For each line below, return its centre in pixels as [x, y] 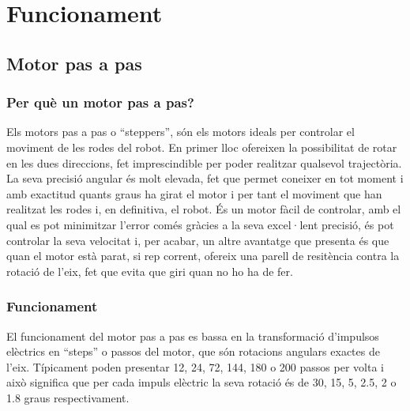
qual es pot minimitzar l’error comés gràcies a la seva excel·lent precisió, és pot [200, 224]
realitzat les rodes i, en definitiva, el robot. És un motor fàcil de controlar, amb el [204, 209]
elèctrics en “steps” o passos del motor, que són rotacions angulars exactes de [193, 351]
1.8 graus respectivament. [68, 397]
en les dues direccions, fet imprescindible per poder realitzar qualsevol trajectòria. [204, 162]
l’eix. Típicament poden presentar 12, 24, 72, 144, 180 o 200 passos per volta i [195, 366]
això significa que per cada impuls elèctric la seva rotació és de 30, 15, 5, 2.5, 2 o [201, 382]
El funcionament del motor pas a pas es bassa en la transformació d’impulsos [193, 336]
